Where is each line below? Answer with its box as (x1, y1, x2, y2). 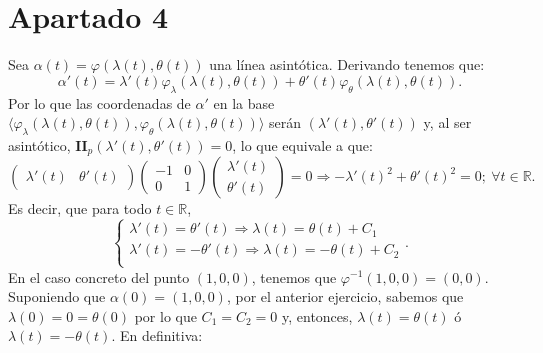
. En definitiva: (111, 325, 203, 346)
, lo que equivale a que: (232, 134, 373, 155)
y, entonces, (281, 305, 353, 326)
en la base (213, 92, 275, 113)
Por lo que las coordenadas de (8, 92, 191, 113)
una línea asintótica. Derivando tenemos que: (209, 54, 485, 75)
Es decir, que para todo (8, 198, 152, 219)
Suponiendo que (8, 286, 106, 307)
